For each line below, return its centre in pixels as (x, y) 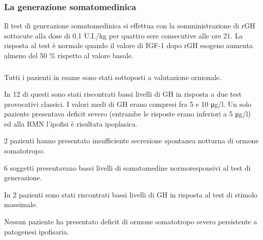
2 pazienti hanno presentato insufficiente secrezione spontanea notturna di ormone (131, 141)
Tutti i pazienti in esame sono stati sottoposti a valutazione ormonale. (113, 77)
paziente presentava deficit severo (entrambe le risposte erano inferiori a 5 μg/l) (127, 114)
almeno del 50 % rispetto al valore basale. (69, 55)
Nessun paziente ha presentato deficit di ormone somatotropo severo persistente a (131, 222)
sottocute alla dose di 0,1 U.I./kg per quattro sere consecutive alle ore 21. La (124, 35)
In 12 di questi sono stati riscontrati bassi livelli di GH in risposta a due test (123, 94)
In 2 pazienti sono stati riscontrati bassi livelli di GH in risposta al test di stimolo (131, 194)
